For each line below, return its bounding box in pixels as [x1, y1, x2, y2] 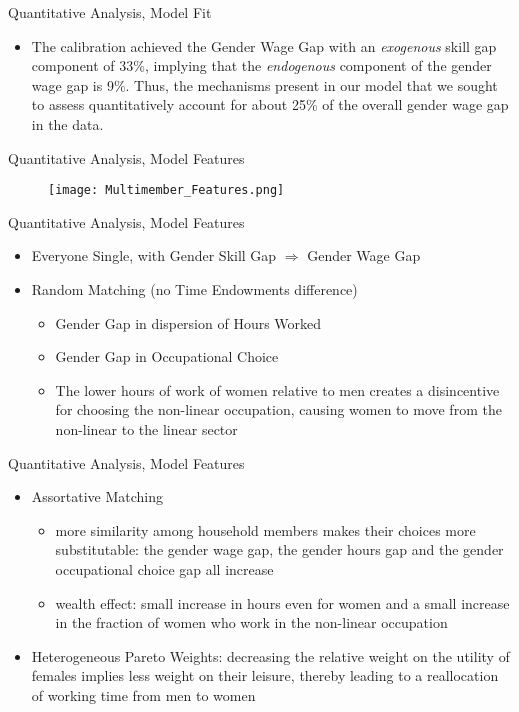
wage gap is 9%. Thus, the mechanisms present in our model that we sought [31, 74, 498, 95]
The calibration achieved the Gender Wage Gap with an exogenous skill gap [31, 35, 497, 56]
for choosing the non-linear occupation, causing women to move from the [55, 399, 502, 420]
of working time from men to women [31, 684, 256, 705]
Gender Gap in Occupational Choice [55, 346, 279, 367]
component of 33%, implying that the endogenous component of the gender [31, 55, 492, 76]
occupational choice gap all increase [55, 558, 274, 579]
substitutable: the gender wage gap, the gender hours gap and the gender [55, 539, 504, 560]
